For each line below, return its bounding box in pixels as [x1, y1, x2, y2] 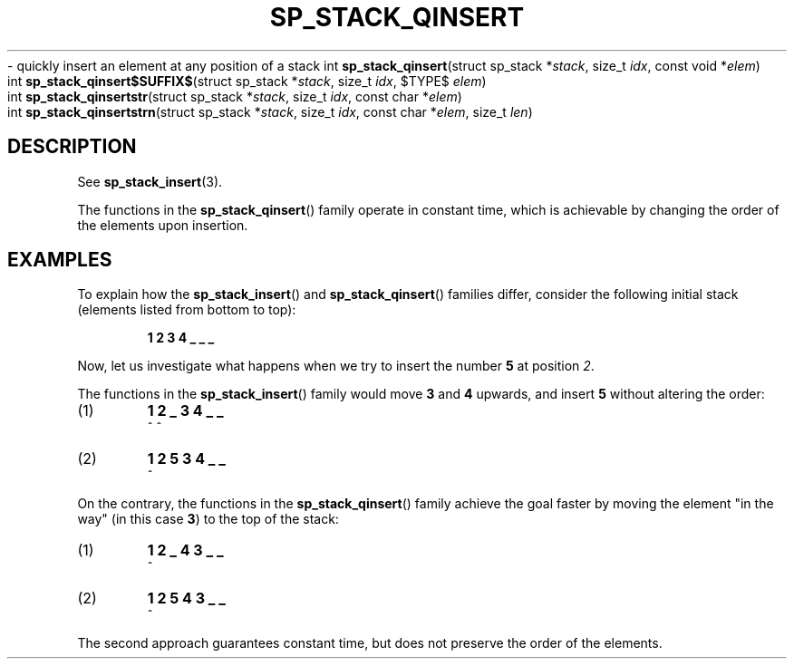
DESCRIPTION [7, 135, 137, 159]
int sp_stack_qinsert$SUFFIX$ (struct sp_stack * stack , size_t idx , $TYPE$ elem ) [7, 72, 487, 89]
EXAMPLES [7, 248, 112, 272]
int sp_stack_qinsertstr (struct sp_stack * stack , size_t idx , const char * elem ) [7, 88, 462, 104]
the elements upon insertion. [77, 217, 248, 233]
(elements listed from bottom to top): [77, 302, 296, 318]
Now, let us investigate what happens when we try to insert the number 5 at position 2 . [77, 358, 595, 374]
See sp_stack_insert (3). [77, 173, 223, 189]
